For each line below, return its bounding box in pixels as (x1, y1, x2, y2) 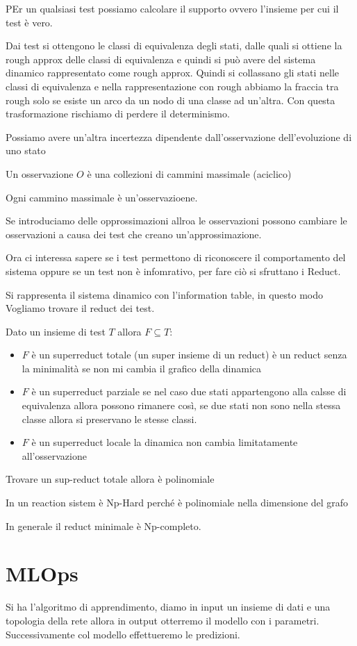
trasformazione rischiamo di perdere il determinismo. (6, 106, 230, 121)
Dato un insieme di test (6, 324, 106, 338)
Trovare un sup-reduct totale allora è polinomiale (6, 472, 215, 486)
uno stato (6, 143, 46, 158)
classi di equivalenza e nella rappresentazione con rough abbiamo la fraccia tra (6, 78, 339, 93)
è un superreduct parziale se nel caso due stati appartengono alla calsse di (31, 384, 347, 399)
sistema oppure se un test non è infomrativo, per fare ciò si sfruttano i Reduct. (6, 263, 341, 278)
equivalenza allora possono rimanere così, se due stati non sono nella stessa (22, 398, 341, 413)
